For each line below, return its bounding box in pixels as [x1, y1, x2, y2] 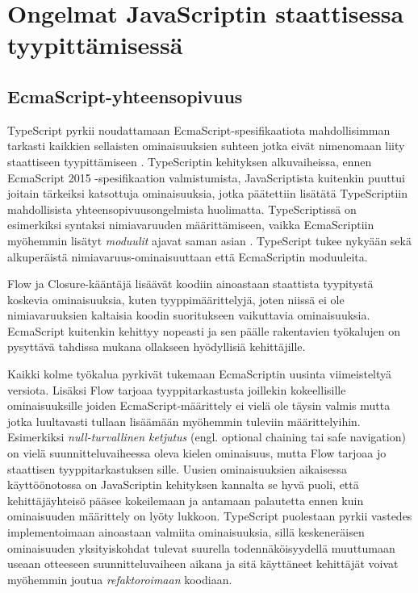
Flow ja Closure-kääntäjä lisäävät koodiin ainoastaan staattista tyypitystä [7, 275, 374, 292]
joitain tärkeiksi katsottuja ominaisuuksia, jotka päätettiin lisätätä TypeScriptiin [7, 185, 408, 202]
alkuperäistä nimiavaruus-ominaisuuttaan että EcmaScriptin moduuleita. [7, 248, 368, 265]
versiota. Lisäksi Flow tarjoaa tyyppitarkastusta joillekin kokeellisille [7, 381, 346, 398]
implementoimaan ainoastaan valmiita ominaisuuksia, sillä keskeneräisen [7, 524, 365, 541]
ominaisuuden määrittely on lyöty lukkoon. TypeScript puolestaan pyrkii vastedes [7, 507, 412, 524]
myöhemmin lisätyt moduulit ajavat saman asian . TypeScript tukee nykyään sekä [7, 232, 412, 248]
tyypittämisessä [7, 28, 183, 61]
